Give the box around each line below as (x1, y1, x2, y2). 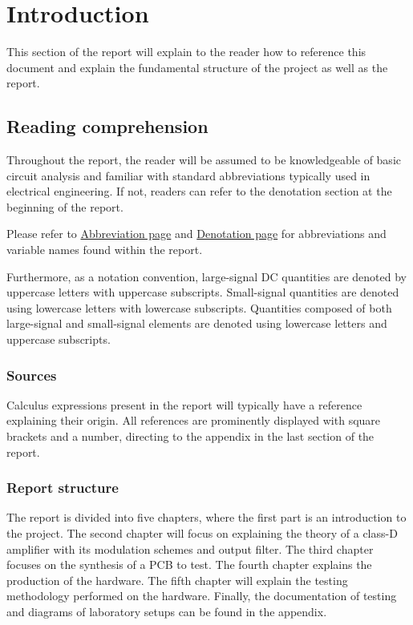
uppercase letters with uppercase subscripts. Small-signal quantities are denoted (6, 284, 399, 300)
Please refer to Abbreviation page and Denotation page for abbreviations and (6, 225, 387, 242)
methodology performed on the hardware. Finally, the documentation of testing (6, 587, 397, 604)
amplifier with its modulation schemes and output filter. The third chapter (6, 540, 374, 557)
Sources (6, 365, 57, 385)
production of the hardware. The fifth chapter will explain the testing (6, 571, 348, 588)
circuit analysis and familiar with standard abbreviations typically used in (6, 167, 370, 183)
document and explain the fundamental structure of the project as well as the (6, 58, 388, 75)
